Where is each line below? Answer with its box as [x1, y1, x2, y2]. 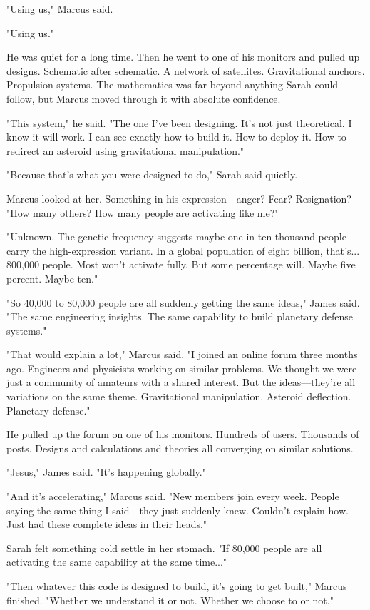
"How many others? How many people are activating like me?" [6, 205, 279, 220]
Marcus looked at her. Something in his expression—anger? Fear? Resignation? [6, 190, 351, 205]
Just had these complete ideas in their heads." [6, 517, 207, 532]
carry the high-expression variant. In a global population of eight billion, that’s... [6, 243, 360, 258]
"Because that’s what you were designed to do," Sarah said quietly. [6, 167, 298, 182]
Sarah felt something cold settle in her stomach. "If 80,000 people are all [6, 540, 322, 555]
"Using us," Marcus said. [6, 1, 113, 16]
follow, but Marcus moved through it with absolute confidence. [6, 91, 281, 106]
